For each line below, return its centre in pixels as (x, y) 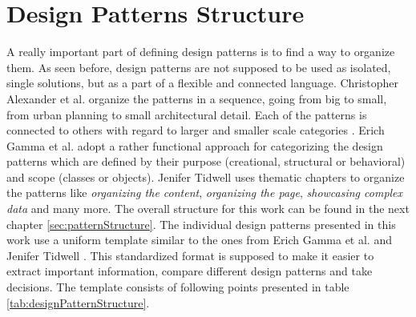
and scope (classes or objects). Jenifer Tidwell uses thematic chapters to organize (206, 177)
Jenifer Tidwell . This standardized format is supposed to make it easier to (190, 255)
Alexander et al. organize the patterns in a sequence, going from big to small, (197, 98)
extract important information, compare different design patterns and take (190, 271)
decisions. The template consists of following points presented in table (178, 287)
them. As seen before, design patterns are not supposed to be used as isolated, (199, 67)
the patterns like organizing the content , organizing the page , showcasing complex (205, 193)
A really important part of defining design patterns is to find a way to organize (201, 52)
